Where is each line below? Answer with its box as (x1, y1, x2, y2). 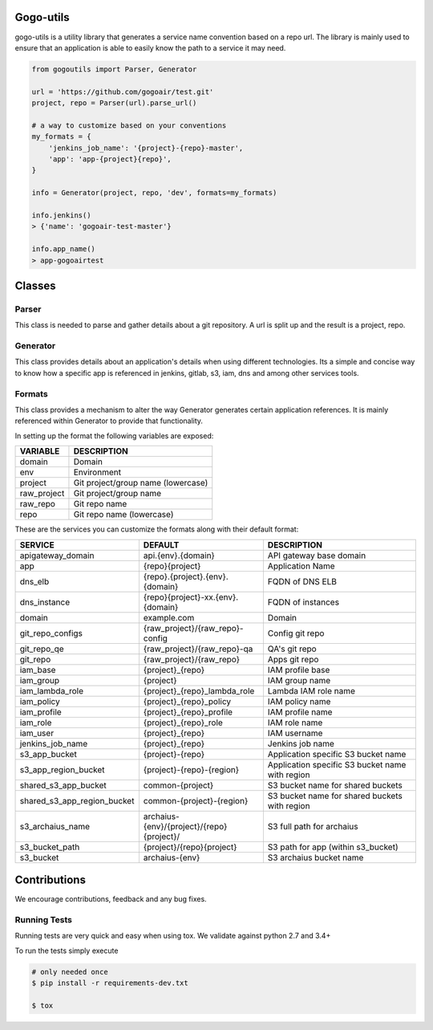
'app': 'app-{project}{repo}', (48, 155, 172, 164)
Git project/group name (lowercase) (73, 478, 208, 489)
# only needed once (31, 967, 108, 976)
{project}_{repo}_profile (143, 706, 233, 718)
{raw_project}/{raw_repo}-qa (143, 643, 253, 654)
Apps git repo (267, 653, 319, 665)
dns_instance (19, 596, 71, 608)
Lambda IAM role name (267, 685, 356, 696)
